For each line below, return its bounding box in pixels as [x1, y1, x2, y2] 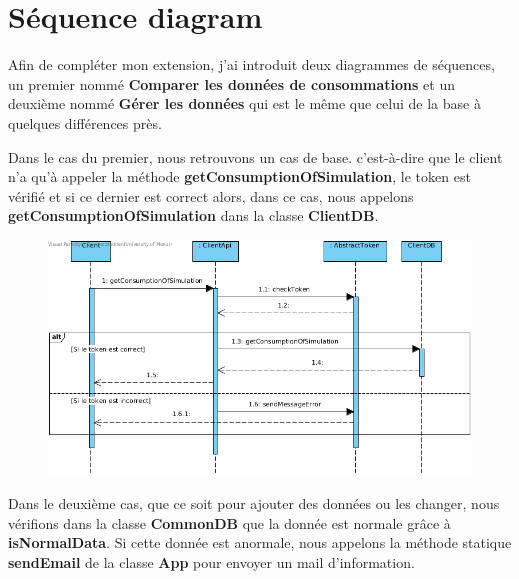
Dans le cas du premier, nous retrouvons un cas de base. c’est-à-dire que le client [8, 146, 503, 167]
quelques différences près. [8, 112, 162, 133]
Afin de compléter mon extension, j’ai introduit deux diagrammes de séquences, [8, 54, 495, 75]
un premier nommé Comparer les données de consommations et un [8, 73, 455, 94]
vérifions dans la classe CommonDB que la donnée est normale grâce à [8, 512, 451, 533]
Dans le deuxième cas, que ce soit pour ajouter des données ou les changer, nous [8, 492, 500, 513]
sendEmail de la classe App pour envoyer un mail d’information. [8, 551, 415, 572]
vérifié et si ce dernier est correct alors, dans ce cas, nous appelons [8, 185, 414, 206]
